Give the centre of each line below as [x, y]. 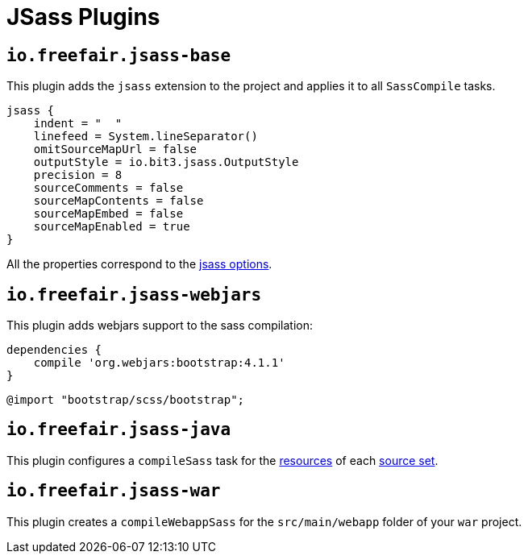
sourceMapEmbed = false [108, 214]
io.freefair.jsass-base [119, 55]
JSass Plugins [83, 17]
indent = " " [78, 124]
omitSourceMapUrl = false [115, 149]
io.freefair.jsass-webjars [134, 295]
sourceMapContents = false [118, 201]
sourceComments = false [108, 188]
